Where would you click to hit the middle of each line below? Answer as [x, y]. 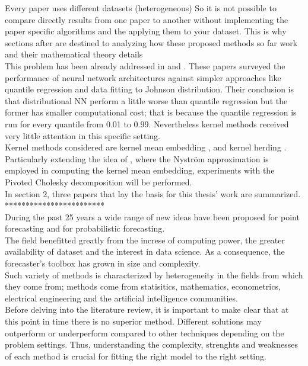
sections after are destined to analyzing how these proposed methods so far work [151, 42]
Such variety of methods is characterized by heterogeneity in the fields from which [154, 274]
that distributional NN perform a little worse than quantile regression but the [146, 100]
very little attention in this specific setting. [82, 135]
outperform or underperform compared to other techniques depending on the [145, 333]
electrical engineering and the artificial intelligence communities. [121, 298]
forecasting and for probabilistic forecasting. [85, 228]
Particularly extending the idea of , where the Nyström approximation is [137, 158]
